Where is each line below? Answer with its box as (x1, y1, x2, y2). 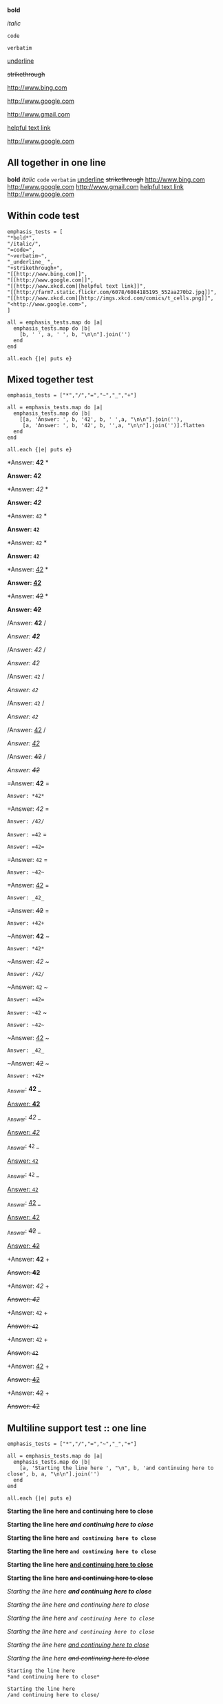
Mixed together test (7, 374, 94, 386)
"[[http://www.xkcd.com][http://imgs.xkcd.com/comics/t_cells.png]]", (7, 295, 214, 302)
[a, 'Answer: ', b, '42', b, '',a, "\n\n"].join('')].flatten (22, 422, 205, 429)
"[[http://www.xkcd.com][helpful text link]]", (7, 282, 147, 289)
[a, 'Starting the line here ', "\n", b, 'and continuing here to (19, 1465, 214, 1472)
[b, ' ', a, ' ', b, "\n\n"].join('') (19, 331, 131, 337)
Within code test (7, 210, 80, 222)
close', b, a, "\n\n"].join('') (7, 1471, 100, 1478)
